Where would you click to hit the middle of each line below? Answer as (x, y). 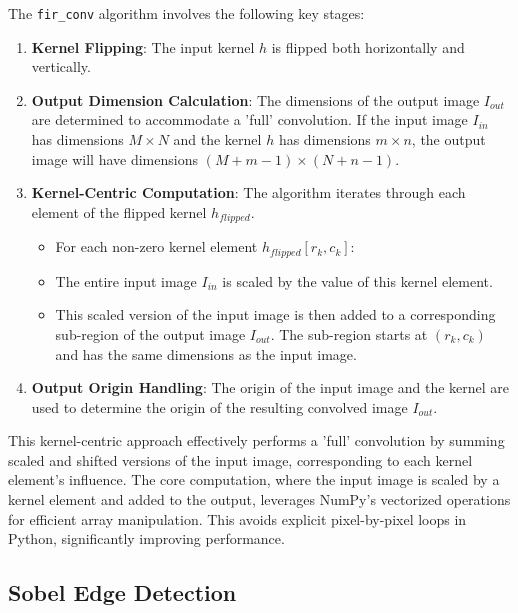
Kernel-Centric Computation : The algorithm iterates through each (248, 192)
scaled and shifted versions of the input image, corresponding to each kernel (240, 459)
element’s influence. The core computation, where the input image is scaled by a (254, 479)
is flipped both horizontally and (368, 46)
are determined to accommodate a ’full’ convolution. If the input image (249, 119)
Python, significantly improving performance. (146, 538)
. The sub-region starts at (349, 333)
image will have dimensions (114, 158)
